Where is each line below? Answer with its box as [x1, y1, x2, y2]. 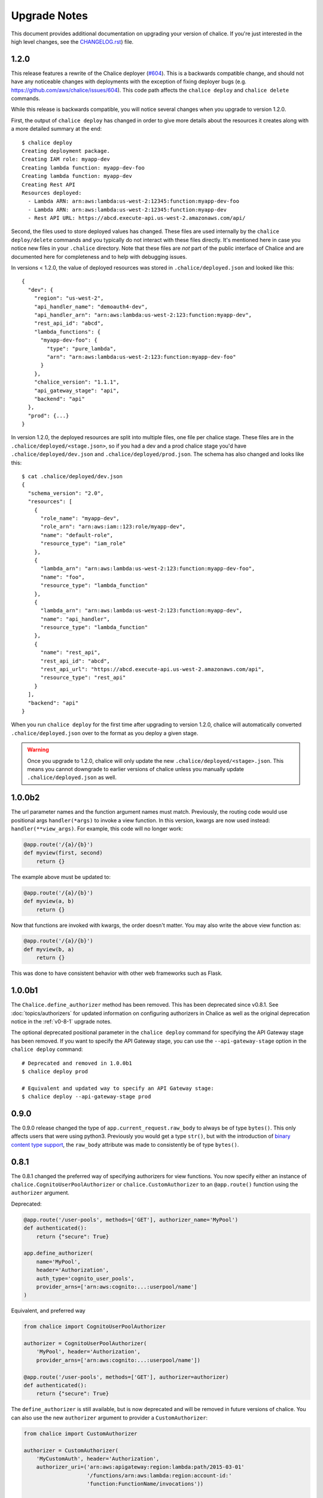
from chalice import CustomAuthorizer [23, 1430, 138, 1437]
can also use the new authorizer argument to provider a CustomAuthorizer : [11, 1414, 208, 1421]
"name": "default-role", [40, 531, 114, 539]
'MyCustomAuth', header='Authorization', [36, 1455, 160, 1462]
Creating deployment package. [22, 147, 111, 154]
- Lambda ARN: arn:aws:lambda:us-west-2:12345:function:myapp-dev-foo [28, 198, 239, 205]
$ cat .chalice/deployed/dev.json [22, 473, 123, 480]
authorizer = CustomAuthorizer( [23, 1447, 119, 1454]
